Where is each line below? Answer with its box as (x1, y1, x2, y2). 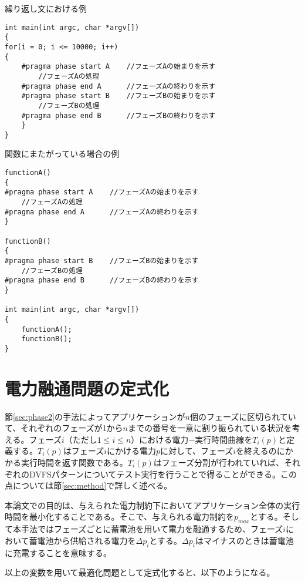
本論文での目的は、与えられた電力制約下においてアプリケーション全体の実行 (5, 499, 300, 511)
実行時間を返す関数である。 (21, 456, 128, 469)
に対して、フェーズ (160, 445, 233, 457)
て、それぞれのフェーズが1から (5, 422, 123, 434)
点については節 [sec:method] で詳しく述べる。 (5, 479, 172, 492)
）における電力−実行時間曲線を (131, 433, 253, 445)
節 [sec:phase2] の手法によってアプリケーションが (5, 410, 185, 422)
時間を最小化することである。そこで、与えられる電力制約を (5, 510, 234, 523)
